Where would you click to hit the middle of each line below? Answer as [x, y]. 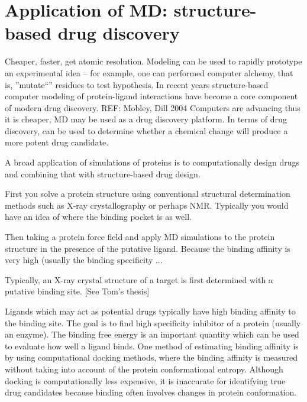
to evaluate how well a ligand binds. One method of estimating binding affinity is [152, 346]
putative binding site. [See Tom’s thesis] [77, 291]
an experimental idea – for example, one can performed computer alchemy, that [149, 72]
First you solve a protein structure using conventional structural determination [148, 194]
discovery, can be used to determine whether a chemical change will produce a [146, 130]
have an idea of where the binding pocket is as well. [98, 217]
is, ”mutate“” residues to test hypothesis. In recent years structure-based [137, 84]
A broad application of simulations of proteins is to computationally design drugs [152, 162]
